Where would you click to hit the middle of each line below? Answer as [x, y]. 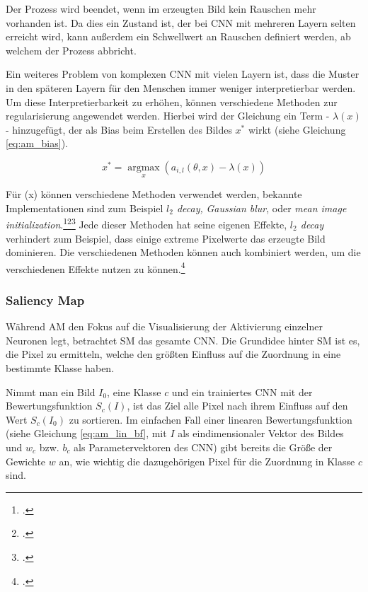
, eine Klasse [134, 391]
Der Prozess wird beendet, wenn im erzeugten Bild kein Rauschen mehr [161, 8]
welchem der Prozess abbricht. [71, 50]
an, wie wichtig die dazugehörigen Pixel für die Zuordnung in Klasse [207, 461]
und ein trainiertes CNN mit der [242, 391]
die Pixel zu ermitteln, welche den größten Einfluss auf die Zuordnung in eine [173, 354]
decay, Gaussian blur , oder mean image [261, 208]
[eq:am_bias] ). [37, 143]
